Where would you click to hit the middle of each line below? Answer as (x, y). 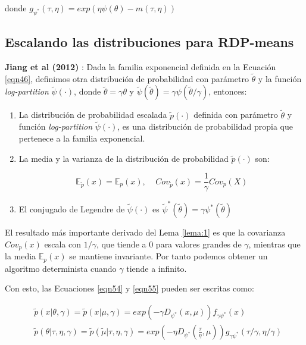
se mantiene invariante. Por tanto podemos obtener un (168, 256)
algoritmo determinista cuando (61, 268)
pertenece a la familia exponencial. (82, 138)
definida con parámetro (236, 115)
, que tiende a (121, 244)
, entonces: (228, 91)
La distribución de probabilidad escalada (93, 115)
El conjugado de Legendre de (72, 209)
